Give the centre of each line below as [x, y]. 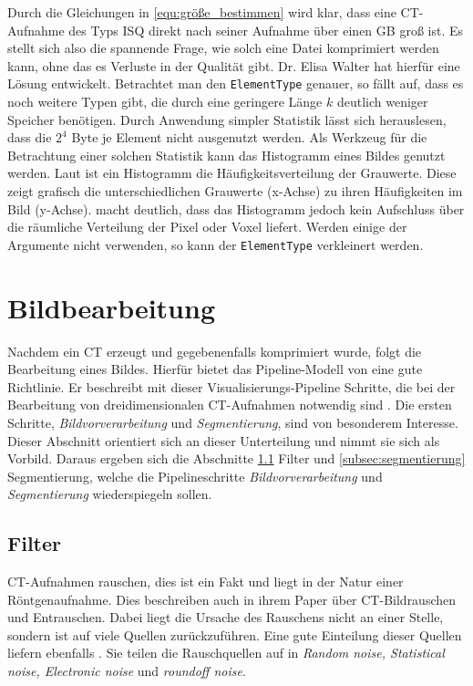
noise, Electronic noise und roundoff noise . [127, 671]
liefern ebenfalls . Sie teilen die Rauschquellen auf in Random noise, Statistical [226, 653]
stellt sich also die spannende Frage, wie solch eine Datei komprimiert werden [223, 48]
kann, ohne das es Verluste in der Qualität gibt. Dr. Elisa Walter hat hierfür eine [234, 65]
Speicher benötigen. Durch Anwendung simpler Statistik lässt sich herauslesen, [227, 119]
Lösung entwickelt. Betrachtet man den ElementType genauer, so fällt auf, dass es [236, 83]
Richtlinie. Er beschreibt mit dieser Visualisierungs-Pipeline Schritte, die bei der [231, 386]
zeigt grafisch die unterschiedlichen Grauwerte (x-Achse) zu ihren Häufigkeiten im [235, 191]
